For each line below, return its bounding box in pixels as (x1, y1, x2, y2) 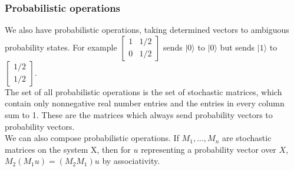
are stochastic (222, 132, 272, 144)
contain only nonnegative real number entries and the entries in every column (5, 97, 285, 109)
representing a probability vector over (141, 143, 276, 155)
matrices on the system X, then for (5, 143, 131, 155)
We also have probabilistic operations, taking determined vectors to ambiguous (5, 24, 289, 36)
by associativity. (102, 155, 160, 167)
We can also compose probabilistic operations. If (5, 132, 179, 144)
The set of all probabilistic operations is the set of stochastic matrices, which (5, 85, 282, 98)
